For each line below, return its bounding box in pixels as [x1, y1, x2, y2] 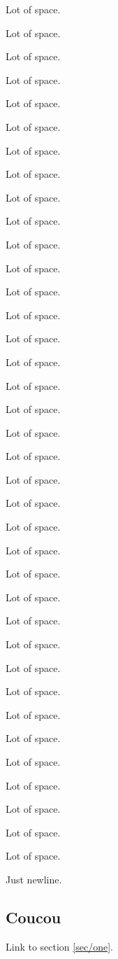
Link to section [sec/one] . [6, 939, 113, 953]
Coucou [6, 906, 61, 927]
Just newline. [6, 871, 62, 886]
